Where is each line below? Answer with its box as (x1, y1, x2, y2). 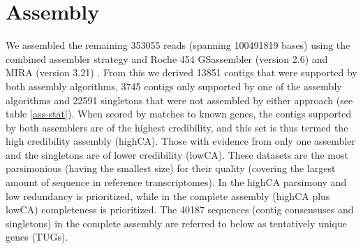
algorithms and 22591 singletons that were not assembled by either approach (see (6, 92, 353, 107)
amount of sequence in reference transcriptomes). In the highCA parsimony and (6, 175, 347, 190)
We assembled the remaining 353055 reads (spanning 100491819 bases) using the (6, 38, 350, 52)
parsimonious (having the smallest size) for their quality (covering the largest (6, 161, 336, 176)
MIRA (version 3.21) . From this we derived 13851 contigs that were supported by (6, 65, 357, 80)
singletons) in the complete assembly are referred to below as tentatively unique (6, 215, 347, 230)
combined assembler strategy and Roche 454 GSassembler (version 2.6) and (6, 51, 328, 66)
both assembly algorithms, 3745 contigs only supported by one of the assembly (6, 78, 342, 93)
